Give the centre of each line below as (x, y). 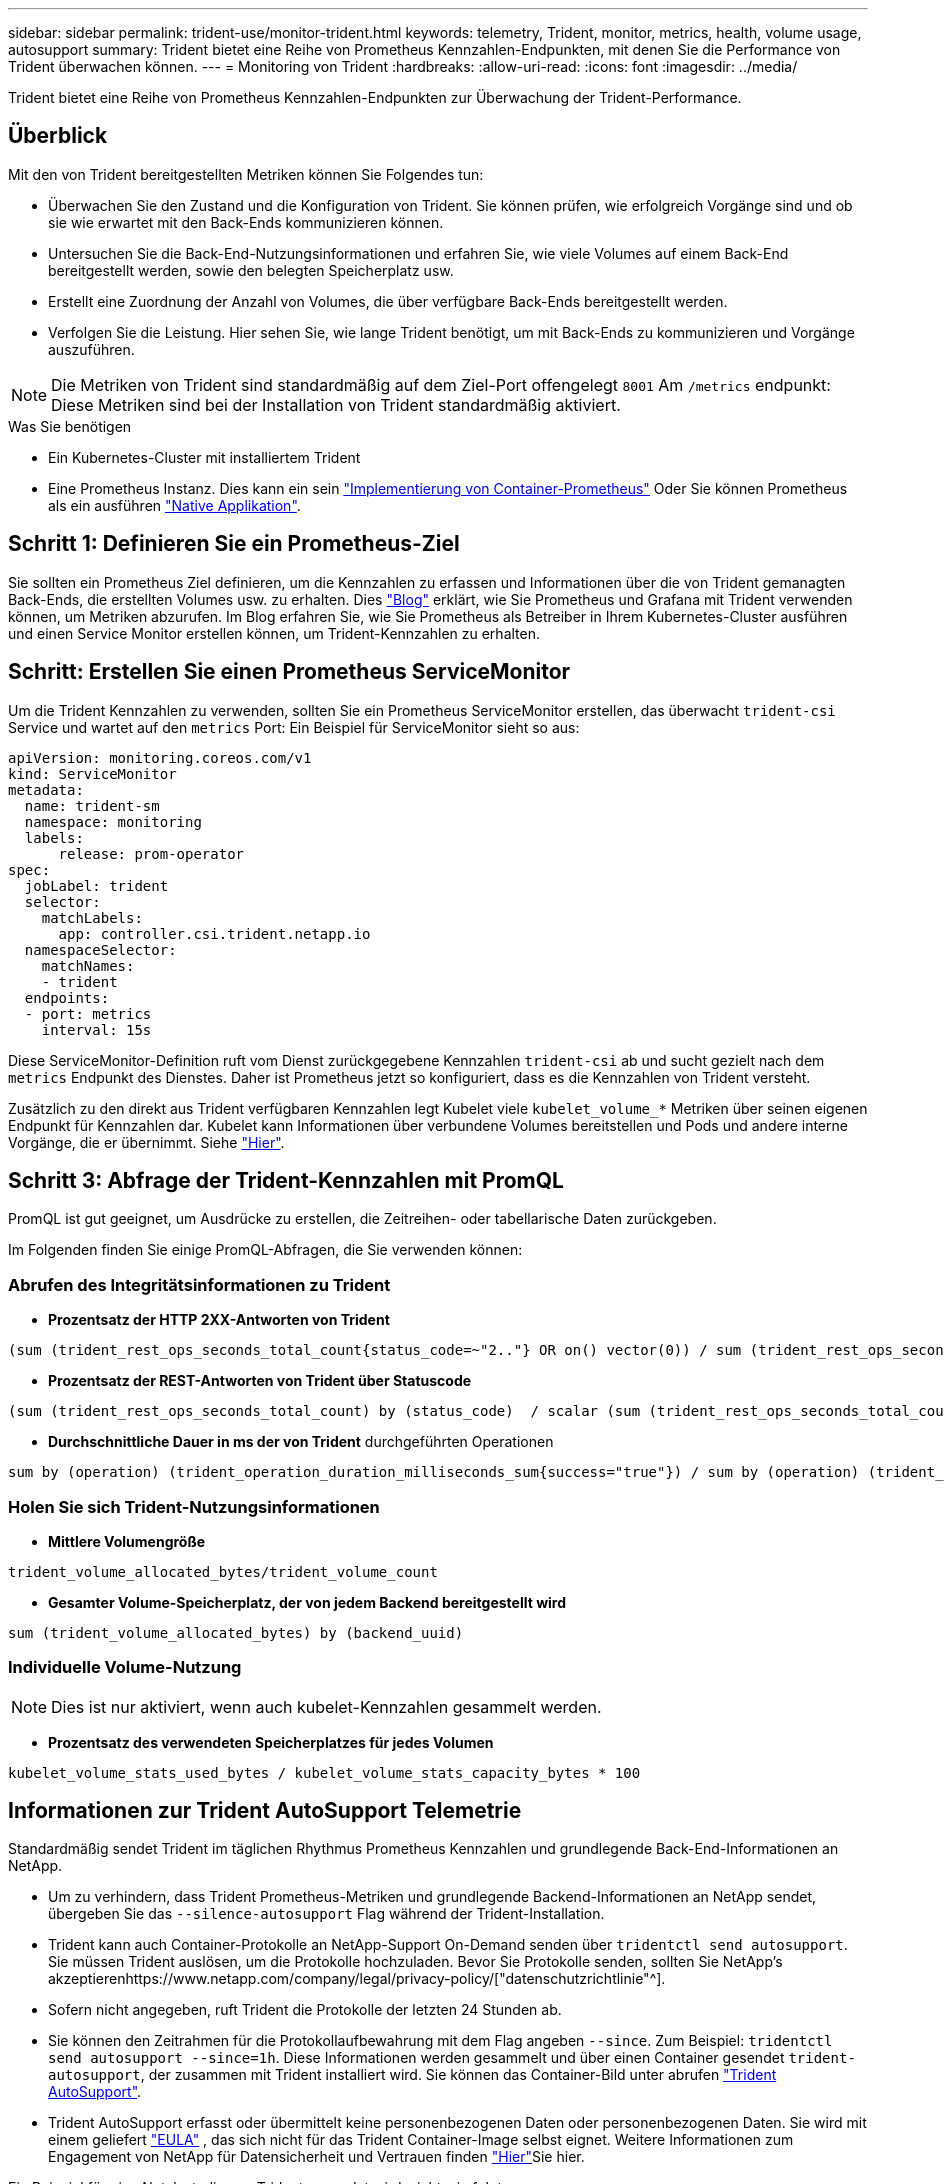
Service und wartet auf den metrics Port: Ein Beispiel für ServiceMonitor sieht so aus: (294, 727)
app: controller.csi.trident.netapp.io (214, 933)
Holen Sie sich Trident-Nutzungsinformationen (194, 1506)
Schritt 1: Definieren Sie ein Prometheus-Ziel (234, 544)
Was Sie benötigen (70, 426)
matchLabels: (92, 917)
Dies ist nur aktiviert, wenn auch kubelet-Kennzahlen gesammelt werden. (326, 1706)
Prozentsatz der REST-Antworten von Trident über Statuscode (260, 1381)
